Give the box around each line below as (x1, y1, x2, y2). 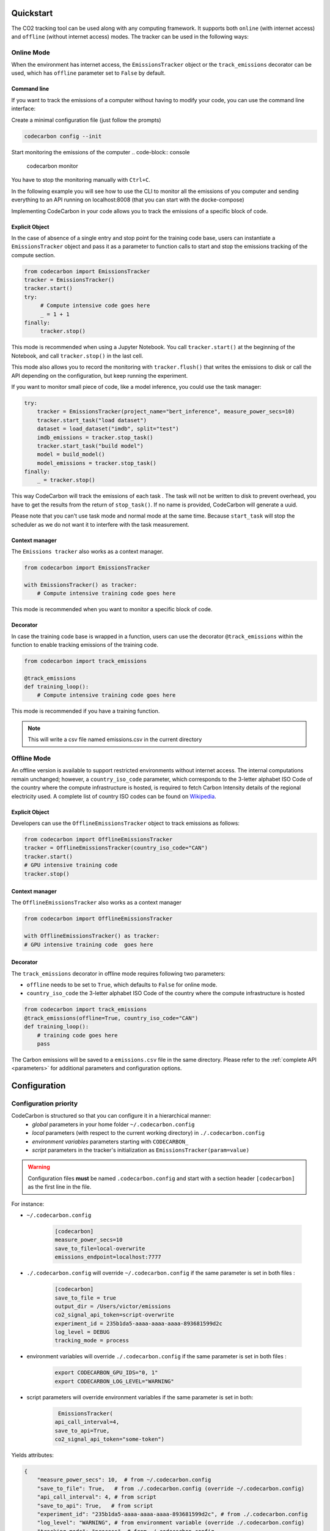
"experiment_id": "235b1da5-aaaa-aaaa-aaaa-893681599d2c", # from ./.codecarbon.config (37, 1510, 308, 1518)
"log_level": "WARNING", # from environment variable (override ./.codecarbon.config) (37, 1519, 305, 1526)
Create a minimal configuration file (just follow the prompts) (11, 116, 161, 124)
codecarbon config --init (24, 132, 102, 140)
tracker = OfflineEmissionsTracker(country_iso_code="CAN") (24, 844, 208, 851)
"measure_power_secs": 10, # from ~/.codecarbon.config (37, 1476, 211, 1483)
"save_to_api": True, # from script (37, 1502, 153, 1509)
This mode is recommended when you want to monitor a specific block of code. (11, 606, 213, 613)
